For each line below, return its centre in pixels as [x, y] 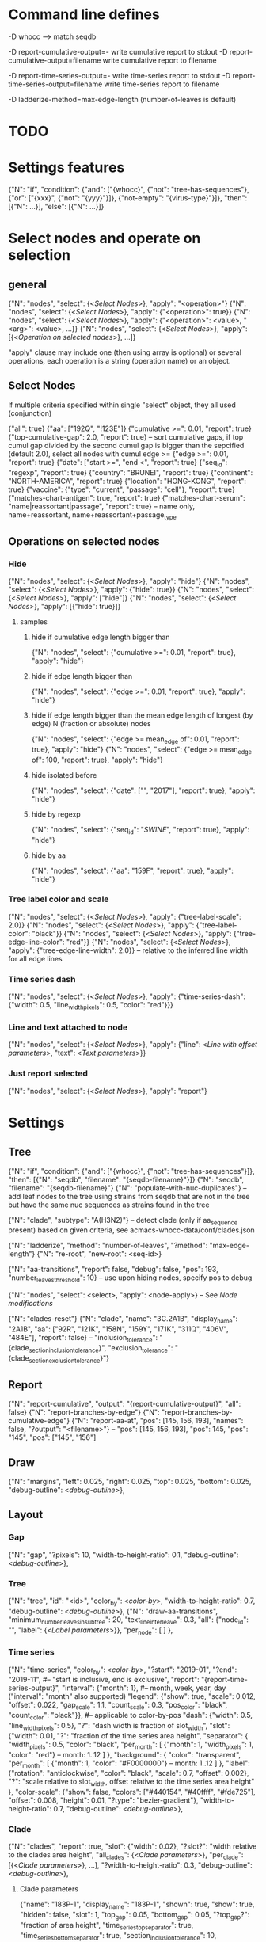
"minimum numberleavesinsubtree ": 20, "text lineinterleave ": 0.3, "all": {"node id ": [129, 1620]
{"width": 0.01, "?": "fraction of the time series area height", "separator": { [128, 1735]
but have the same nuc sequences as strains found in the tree [109, 1205]
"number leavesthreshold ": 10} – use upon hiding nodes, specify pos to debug [130, 1279]
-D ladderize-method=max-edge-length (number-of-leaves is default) [122, 99]
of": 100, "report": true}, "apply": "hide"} [97, 760]
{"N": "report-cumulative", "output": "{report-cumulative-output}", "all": [125, 1404]
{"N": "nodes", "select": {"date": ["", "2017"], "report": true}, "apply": [143, 790]
